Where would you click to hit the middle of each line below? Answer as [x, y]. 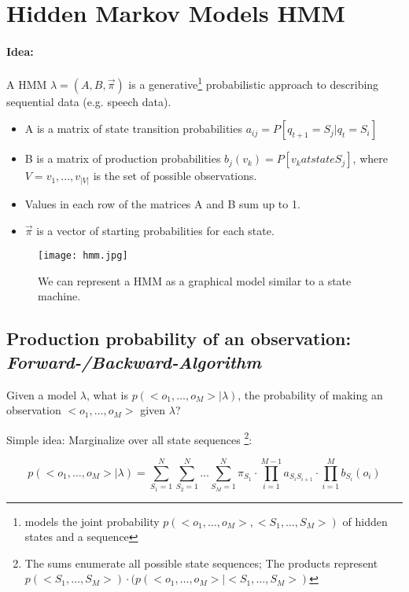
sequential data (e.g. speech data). [89, 101]
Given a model [42, 394]
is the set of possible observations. [175, 176]
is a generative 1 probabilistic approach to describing [254, 83]
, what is [107, 394]
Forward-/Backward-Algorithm [134, 361]
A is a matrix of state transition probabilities [133, 129]
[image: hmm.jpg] [83, 256]
